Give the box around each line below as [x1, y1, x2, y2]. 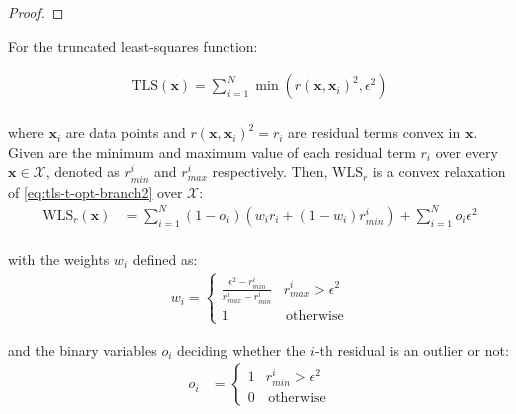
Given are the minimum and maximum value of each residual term [8, 141, 416, 162]
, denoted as [45, 161, 120, 182]
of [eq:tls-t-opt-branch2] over [8, 181, 183, 202]
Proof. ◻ [8, 2, 64, 22]
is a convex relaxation [372, 161, 506, 182]
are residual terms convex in [288, 122, 461, 143]
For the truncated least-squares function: [8, 35, 258, 56]
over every [435, 141, 498, 162]
